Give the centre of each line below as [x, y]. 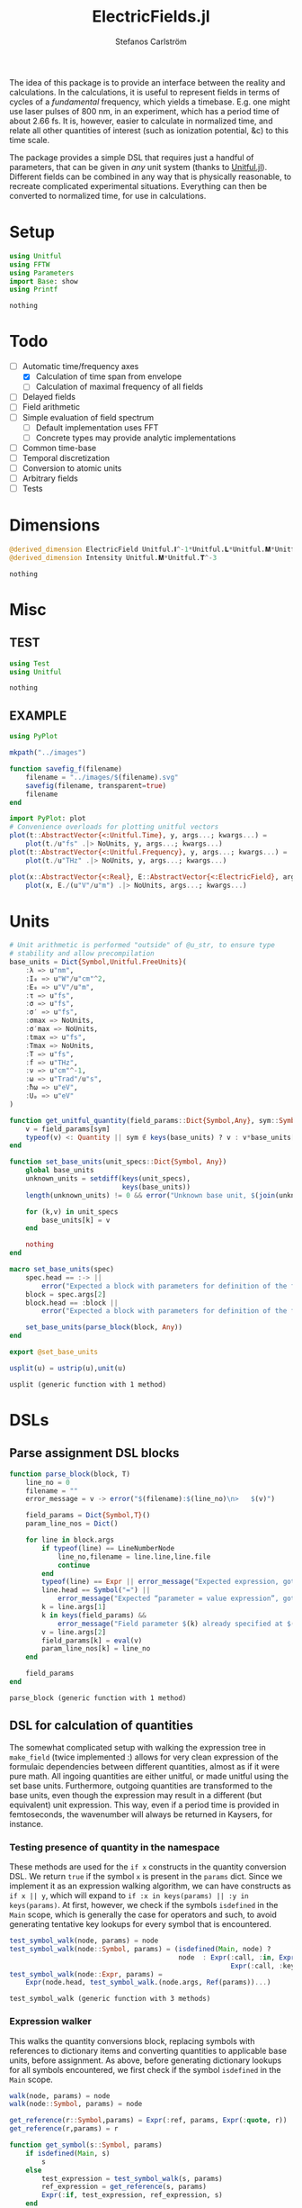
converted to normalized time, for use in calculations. [108, 195]
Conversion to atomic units [72, 468]
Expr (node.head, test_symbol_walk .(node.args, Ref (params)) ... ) [148, 1983]
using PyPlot [34, 737]
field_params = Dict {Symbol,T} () [88, 1516]
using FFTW [30, 264]
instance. [27, 1823]
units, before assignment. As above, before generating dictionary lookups [146, 2060]
